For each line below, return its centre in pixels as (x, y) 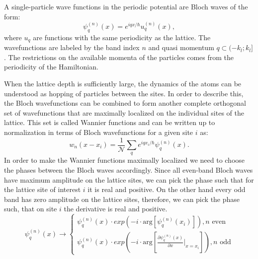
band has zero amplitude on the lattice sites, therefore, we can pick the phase (122, 199)
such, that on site (31, 209)
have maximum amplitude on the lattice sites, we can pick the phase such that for (129, 179)
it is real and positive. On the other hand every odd (167, 189)
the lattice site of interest (43, 189)
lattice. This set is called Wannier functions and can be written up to (110, 122)
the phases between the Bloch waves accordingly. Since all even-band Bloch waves (129, 170)
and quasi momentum (181, 47)
